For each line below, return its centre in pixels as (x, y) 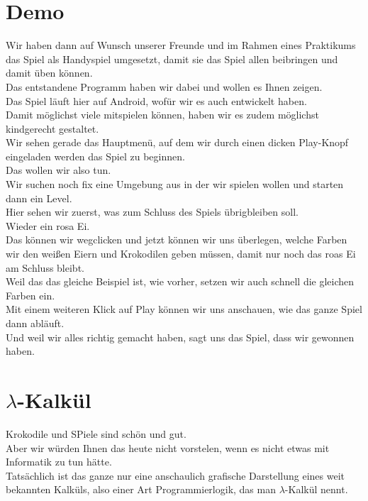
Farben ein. (30, 295)
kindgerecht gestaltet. (52, 128)
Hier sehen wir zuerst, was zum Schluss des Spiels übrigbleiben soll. (152, 212)
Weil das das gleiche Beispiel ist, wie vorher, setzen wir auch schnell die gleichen (180, 281)
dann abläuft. (35, 323)
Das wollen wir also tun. (58, 170)
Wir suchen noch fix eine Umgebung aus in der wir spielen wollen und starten (175, 184)
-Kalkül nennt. (316, 489)
